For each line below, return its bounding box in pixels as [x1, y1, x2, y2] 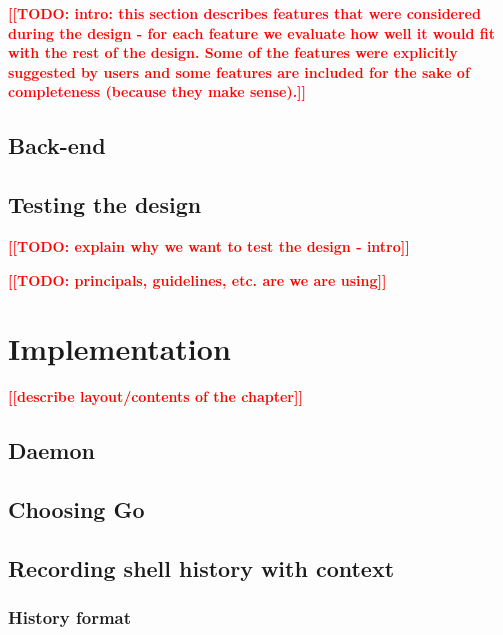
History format [8, 605, 132, 630]
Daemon [8, 435, 95, 466]
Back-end [8, 130, 106, 161]
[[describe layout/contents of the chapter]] [8, 386, 303, 407]
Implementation [8, 328, 231, 369]
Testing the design [8, 189, 202, 220]
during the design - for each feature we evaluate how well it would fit [8, 22, 496, 43]
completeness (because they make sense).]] [8, 81, 307, 102]
